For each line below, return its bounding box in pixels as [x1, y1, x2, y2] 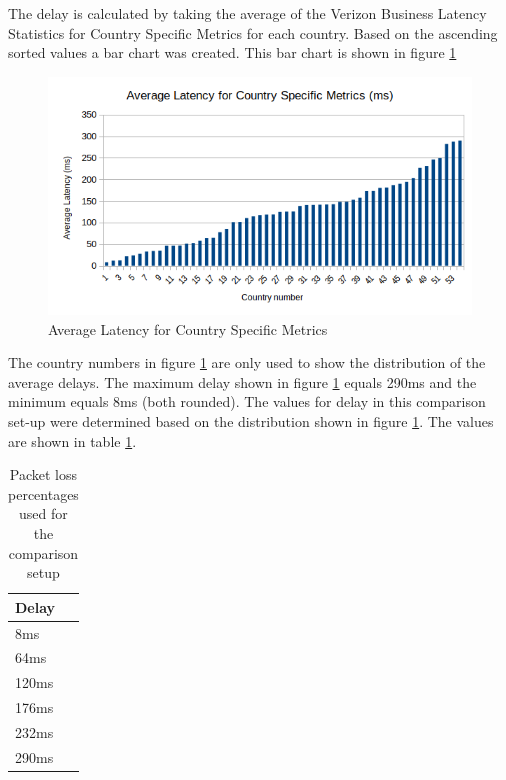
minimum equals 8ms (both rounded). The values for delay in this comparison [8, 391, 486, 412]
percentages [8, 483, 79, 504]
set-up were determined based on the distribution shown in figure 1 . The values [8, 411, 494, 432]
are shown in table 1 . [8, 430, 137, 451]
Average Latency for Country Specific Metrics [48, 318, 328, 339]
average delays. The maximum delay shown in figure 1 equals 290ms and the [8, 371, 477, 392]
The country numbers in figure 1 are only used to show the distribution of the [8, 352, 486, 373]
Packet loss [9, 464, 78, 485]
